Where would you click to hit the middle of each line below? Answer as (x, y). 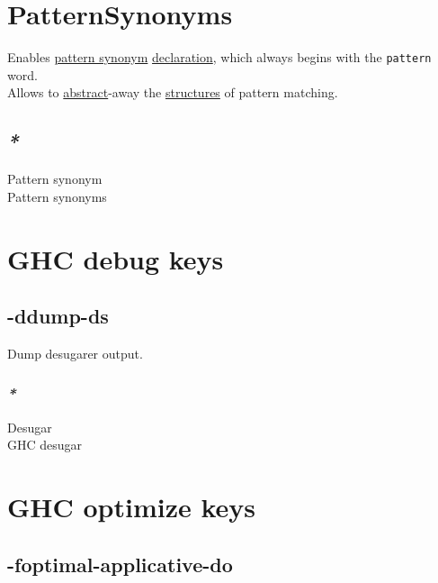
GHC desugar (45, 445)
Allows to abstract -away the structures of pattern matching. (173, 92)
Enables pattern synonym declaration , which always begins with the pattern (219, 57)
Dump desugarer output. (75, 353)
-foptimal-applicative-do (120, 564)
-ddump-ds (58, 316)
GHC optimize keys (132, 507)
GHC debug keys (116, 258)
